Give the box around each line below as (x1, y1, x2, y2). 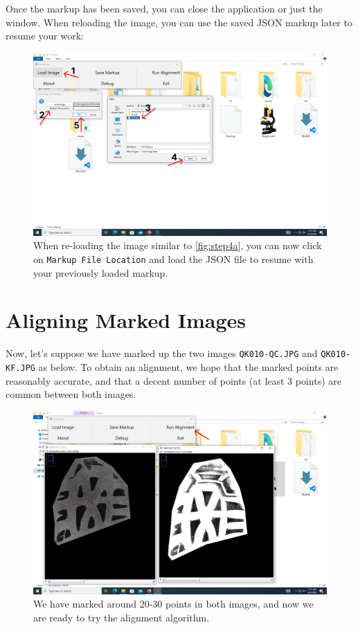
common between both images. (6, 387, 136, 401)
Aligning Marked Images (6, 306, 247, 334)
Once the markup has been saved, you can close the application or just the (6, 1, 323, 15)
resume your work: (6, 28, 84, 43)
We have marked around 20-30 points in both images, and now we (33, 596, 314, 611)
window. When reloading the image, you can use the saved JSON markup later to (6, 15, 352, 29)
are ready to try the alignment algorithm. (33, 610, 210, 625)
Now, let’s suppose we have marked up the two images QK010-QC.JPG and (6, 346, 318, 361)
